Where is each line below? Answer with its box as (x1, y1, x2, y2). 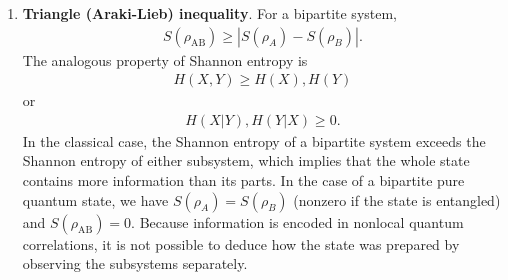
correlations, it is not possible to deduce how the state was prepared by (22, 233, 460, 254)
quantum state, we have (22, 189, 169, 210)
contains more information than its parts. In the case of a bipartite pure (22, 170, 465, 191)
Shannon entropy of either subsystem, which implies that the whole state (22, 150, 470, 171)
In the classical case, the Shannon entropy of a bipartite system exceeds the (22, 130, 486, 151)
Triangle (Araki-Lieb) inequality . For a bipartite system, (22, 3, 398, 23)
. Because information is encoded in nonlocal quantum (131, 211, 464, 232)
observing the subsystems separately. (22, 253, 248, 274)
